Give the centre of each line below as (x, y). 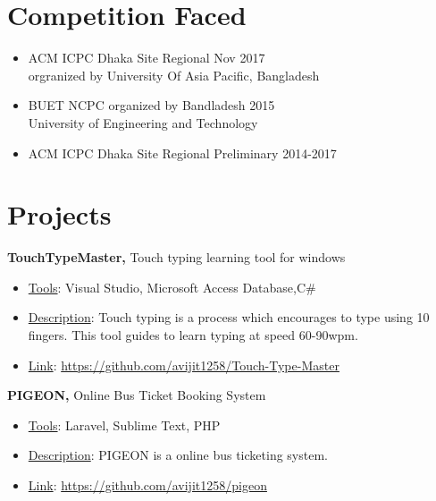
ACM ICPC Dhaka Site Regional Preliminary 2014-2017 (182, 153)
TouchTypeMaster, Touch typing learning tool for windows (176, 257)
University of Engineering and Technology (143, 122)
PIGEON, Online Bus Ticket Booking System (137, 395)
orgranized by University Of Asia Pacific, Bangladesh (174, 75)
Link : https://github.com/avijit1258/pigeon (147, 484)
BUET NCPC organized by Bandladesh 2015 (151, 105)
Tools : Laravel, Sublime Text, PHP (124, 425)
